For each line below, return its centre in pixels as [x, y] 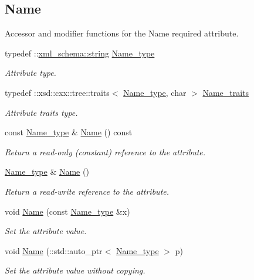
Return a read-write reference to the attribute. [87, 191]
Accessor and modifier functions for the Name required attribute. [122, 33]
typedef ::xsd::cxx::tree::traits [57, 92]
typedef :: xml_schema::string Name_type [80, 53]
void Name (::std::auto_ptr [54, 250]
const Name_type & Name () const [69, 132]
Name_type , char [155, 92]
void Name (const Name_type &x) [67, 211]
